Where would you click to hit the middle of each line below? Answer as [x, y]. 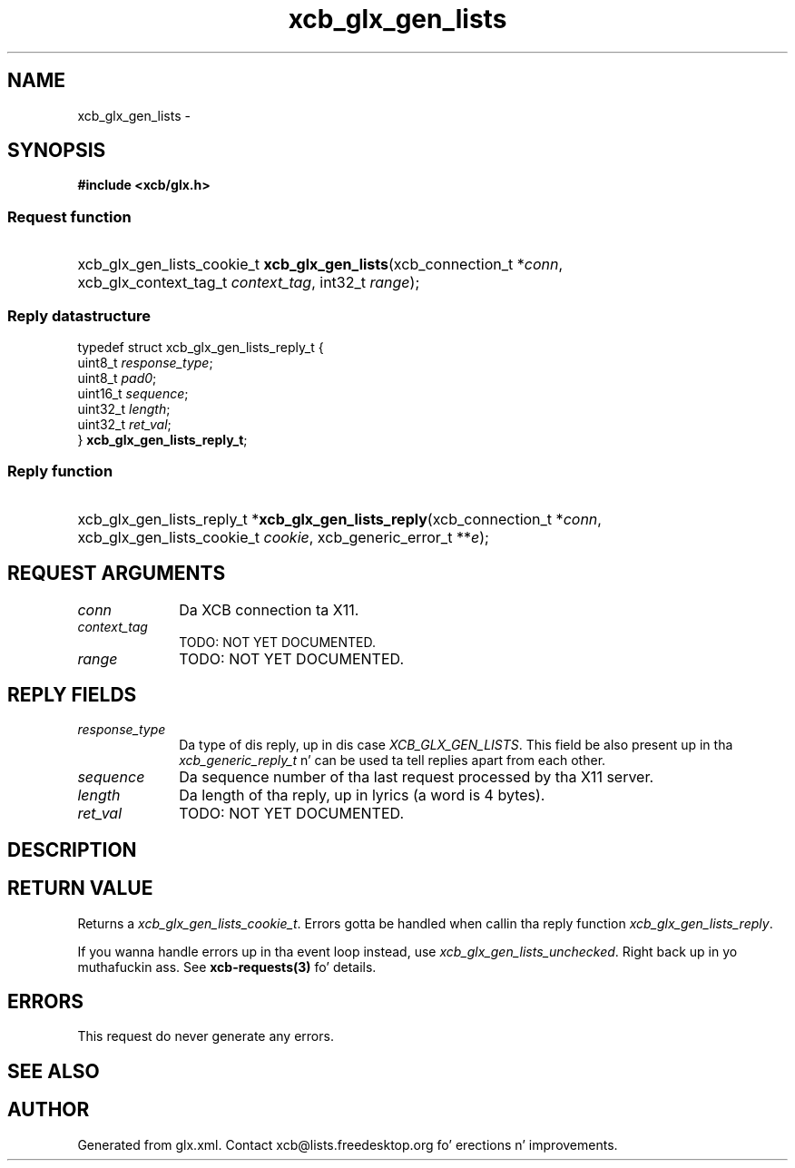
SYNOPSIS [57, 151]
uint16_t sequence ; [133, 393]
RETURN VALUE [80, 888]
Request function [69, 216]
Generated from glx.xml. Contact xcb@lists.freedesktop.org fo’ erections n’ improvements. [348, 1144]
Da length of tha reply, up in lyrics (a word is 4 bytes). [362, 795]
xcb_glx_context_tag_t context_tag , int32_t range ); [249, 283]
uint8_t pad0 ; [117, 378]
